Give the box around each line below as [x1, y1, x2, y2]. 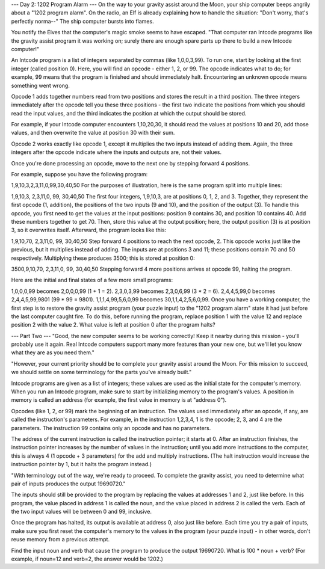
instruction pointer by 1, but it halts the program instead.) [11, 461, 152, 468]
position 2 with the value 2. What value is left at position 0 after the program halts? [11, 321, 216, 328]
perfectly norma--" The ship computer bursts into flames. [11, 17, 154, 25]
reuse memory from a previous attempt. [11, 536, 110, 543]
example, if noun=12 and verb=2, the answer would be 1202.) [11, 555, 164, 562]
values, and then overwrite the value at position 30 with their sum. [11, 129, 175, 137]
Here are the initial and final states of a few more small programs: [11, 277, 173, 284]
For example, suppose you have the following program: [11, 171, 148, 178]
